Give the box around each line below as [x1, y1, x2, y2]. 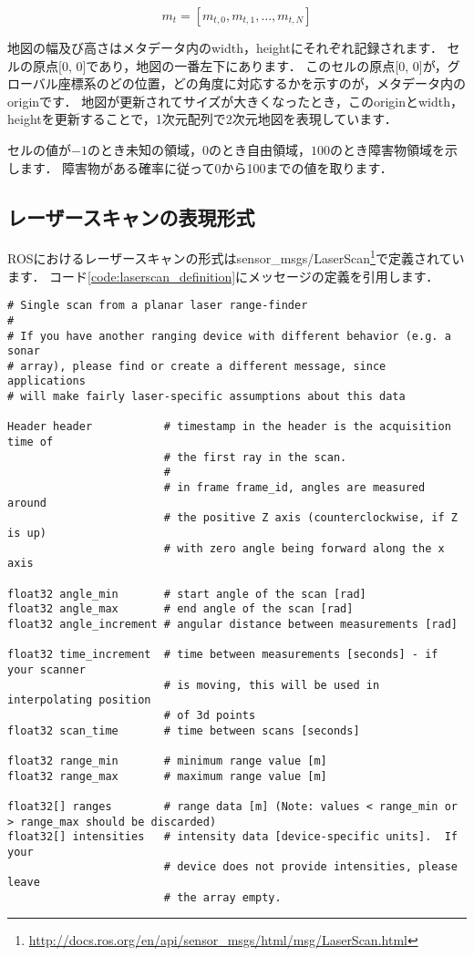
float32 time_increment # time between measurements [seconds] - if [7, 648, 438, 662]
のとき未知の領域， [87, 139, 202, 159]
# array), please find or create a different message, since [7, 359, 386, 373]
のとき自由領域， [208, 139, 311, 159]
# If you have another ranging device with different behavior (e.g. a [7, 329, 451, 343]
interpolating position [7, 694, 151, 707]
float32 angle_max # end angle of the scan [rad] [7, 602, 354, 616]
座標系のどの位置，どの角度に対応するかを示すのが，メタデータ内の [57, 74, 467, 93]
